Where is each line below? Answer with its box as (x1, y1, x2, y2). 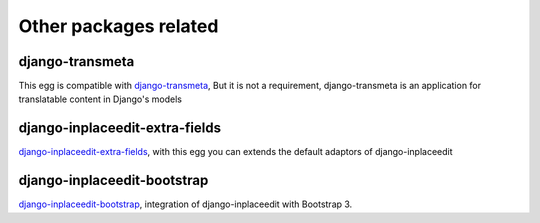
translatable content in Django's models (18, 93, 182, 105)
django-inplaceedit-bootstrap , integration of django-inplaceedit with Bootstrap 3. (18, 198, 353, 210)
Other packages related (18, 15, 219, 37)
